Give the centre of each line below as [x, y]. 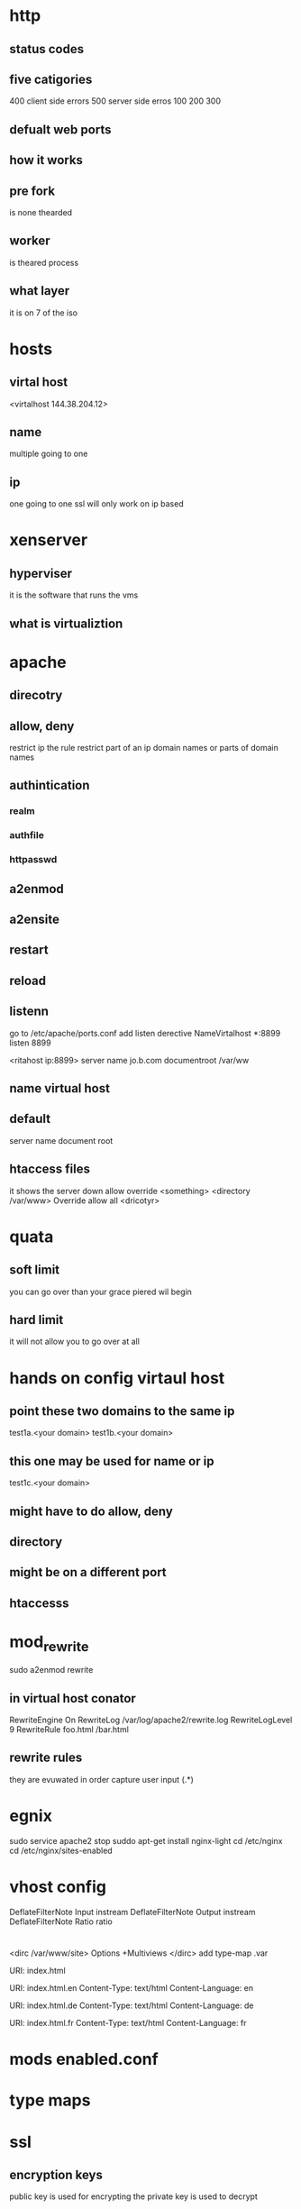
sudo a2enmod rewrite [51, 1670]
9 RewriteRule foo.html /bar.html [69, 1730]
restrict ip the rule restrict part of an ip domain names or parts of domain [144, 748]
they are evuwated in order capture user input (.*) [101, 1779]
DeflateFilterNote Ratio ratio [61, 1921]
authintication [50, 785]
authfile [27, 835]
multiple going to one [49, 454]
